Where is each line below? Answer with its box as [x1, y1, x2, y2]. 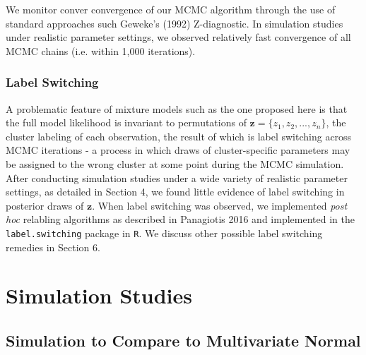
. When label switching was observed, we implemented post [92, 198, 348, 212]
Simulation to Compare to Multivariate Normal [6, 329, 361, 351]
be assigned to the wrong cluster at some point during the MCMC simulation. [6, 156, 344, 171]
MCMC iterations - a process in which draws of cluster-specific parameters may [6, 143, 350, 157]
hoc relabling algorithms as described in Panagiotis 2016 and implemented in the [6, 212, 355, 227]
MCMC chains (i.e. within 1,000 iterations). [6, 43, 196, 58]
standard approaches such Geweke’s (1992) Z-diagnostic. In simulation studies [6, 16, 343, 30]
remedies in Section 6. [6, 239, 100, 254]
